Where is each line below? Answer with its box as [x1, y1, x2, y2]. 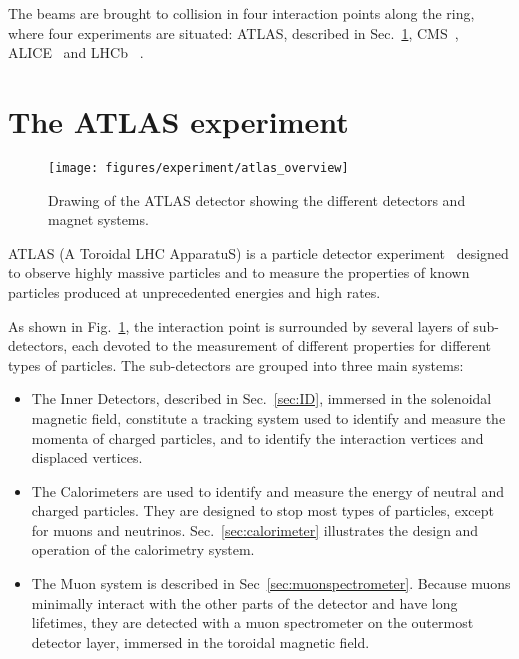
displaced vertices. [31, 447, 143, 468]
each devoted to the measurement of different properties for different [71, 335, 492, 356]
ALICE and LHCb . [8, 42, 144, 63]
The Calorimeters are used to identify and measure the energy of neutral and [31, 480, 504, 501]
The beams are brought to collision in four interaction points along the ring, [8, 3, 475, 23]
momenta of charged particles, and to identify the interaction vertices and [31, 427, 484, 448]
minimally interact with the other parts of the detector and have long [31, 592, 458, 613]
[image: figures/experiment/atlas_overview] [48, 160, 349, 175]
